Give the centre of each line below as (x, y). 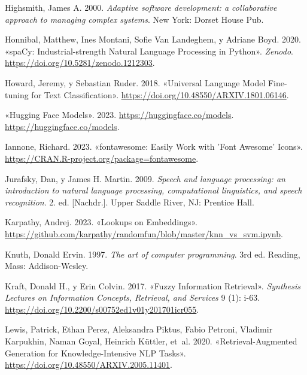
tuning (17, 94)
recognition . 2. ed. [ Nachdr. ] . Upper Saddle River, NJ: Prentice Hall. (130, 202)
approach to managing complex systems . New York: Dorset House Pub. (134, 19)
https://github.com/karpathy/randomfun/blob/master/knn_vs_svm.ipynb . (144, 233)
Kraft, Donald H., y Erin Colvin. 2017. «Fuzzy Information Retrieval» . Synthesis (153, 285)
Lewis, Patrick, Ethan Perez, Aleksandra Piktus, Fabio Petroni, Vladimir (139, 329)
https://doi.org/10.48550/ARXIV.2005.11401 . (89, 365)
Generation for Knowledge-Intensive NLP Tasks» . (95, 353)
